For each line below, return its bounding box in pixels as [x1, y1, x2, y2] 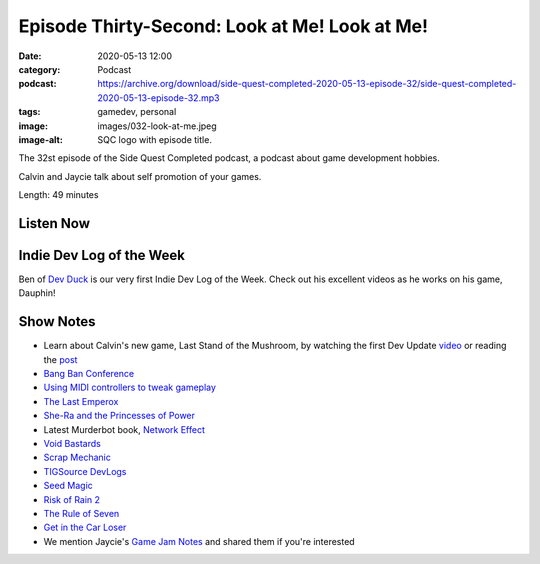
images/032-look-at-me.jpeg [97, 120, 217, 132]
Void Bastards [43, 438, 102, 450]
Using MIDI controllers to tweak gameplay [43, 381, 217, 394]
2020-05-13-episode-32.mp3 [97, 91, 220, 104]
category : [18, 63, 61, 75]
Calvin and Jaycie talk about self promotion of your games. [18, 170, 262, 182]
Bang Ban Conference [43, 368, 135, 380]
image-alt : [18, 133, 64, 145]
